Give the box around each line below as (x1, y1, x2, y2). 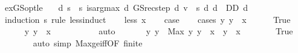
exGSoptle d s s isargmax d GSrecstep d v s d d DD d (4, 1, 248, 13)
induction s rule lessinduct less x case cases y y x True (4, 13, 291, 25)
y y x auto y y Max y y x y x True (24, 25, 293, 37)
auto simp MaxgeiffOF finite (33, 36, 143, 49)
